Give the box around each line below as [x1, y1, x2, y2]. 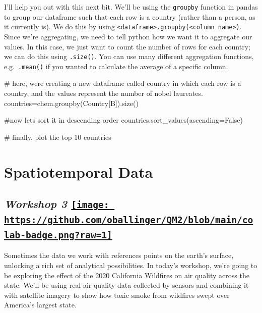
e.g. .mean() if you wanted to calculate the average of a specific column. [4, 61, 228, 71]
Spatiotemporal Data [4, 161, 153, 182]
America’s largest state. [4, 299, 77, 310]
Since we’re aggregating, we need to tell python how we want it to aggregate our [4, 31, 252, 41]
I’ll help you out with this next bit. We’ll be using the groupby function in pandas [4, 2, 258, 12]
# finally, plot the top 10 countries [4, 131, 111, 142]
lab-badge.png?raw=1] [4, 230, 112, 241]
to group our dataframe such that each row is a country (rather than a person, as [4, 11, 255, 22]
